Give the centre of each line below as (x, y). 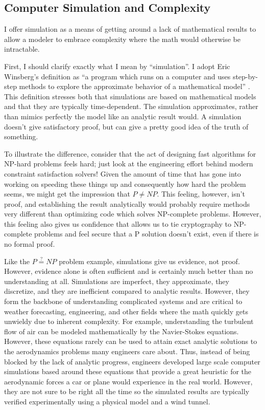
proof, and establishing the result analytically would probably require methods (127, 203)
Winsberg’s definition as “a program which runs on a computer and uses (117, 76)
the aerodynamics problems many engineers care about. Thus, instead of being (127, 351)
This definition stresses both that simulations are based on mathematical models (130, 96)
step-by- (245, 76)
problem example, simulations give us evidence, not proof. (149, 261)
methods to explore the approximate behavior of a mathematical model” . (135, 86)
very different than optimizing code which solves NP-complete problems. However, (133, 214)
